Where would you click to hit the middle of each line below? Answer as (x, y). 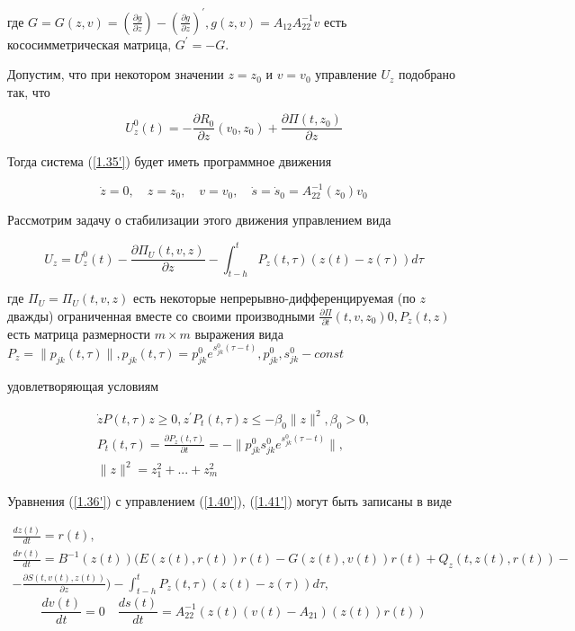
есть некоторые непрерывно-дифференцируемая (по (274, 298)
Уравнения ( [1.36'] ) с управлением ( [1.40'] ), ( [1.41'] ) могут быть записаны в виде (230, 501)
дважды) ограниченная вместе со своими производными (161, 315)
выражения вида (239, 334)
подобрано (427, 74)
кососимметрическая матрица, (90, 44)
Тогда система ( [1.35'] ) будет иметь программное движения (170, 161)
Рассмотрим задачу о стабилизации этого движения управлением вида (199, 220)
